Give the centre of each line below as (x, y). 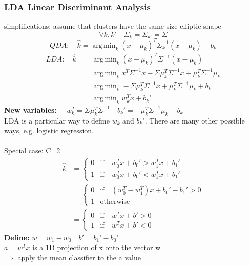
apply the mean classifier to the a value (79, 257)
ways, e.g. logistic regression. (49, 130)
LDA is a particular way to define (57, 120)
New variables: (30, 109)
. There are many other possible (195, 120)
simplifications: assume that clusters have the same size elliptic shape (113, 26)
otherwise (115, 202)
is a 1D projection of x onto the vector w (97, 247)
